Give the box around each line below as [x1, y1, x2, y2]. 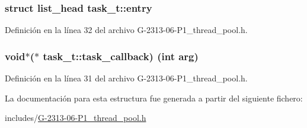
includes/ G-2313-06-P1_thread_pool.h [5, 111, 146, 124]
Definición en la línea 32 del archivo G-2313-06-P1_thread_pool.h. [5, 24, 248, 36]
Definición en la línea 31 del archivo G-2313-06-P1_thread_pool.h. [5, 72, 248, 84]
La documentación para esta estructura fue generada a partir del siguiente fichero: [5, 91, 303, 104]
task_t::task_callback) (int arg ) [43, 48, 199, 63]
